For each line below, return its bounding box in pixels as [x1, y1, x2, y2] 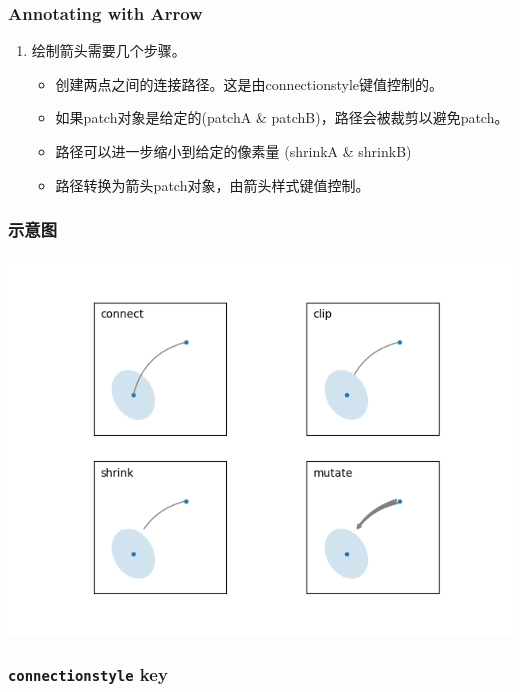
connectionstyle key [8, 661, 168, 686]
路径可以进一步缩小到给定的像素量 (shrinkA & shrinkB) [55, 141, 412, 161]
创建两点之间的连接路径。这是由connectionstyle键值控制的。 [55, 73, 444, 94]
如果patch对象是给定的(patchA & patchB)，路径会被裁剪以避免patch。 [55, 107, 509, 128]
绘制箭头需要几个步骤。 [31, 40, 186, 61]
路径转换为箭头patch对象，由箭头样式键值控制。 [55, 174, 370, 195]
